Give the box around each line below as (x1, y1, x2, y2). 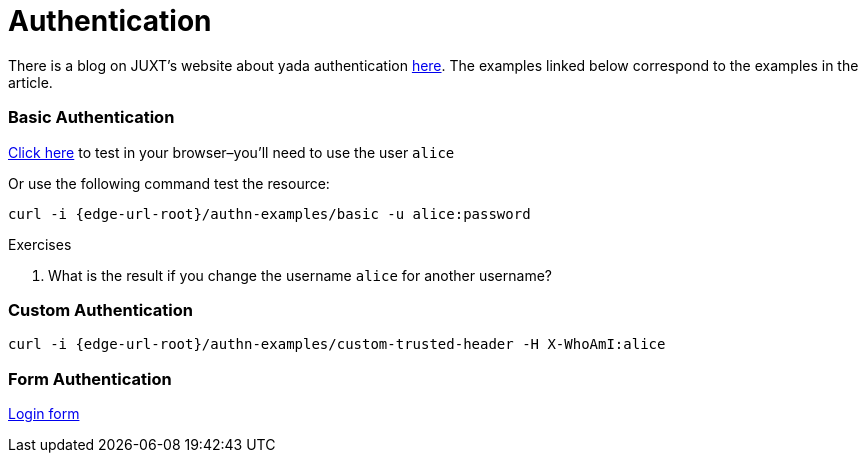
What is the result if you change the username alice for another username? (48, 266, 552, 284)
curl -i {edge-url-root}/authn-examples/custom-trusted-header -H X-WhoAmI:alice (8, 336, 666, 353)
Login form (8, 405, 80, 422)
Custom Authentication (8, 299, 194, 320)
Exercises (8, 235, 72, 253)
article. (8, 73, 53, 91)
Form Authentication (8, 368, 172, 389)
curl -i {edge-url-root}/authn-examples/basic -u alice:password (8, 205, 531, 222)
